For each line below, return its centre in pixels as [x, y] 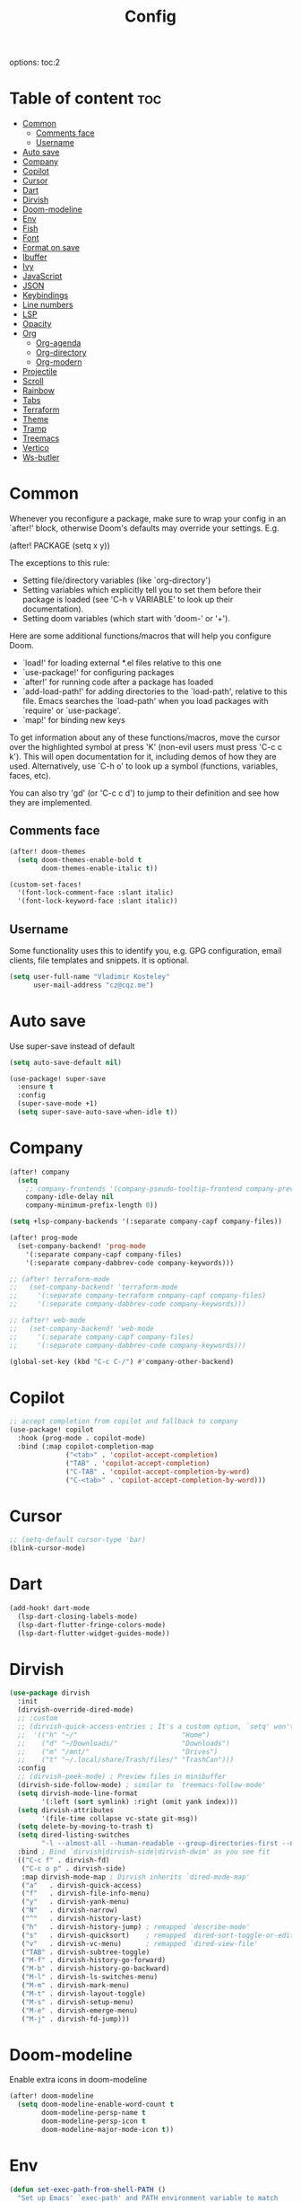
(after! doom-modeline [52, 2096]
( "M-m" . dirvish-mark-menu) [75, 1986]
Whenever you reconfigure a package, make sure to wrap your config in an [148, 519]
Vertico [35, 448]
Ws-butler [41, 458]
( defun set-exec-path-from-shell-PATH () [88, 2189]
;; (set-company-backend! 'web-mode [82, 1328]
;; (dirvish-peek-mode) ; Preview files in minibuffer [122, 1777]
